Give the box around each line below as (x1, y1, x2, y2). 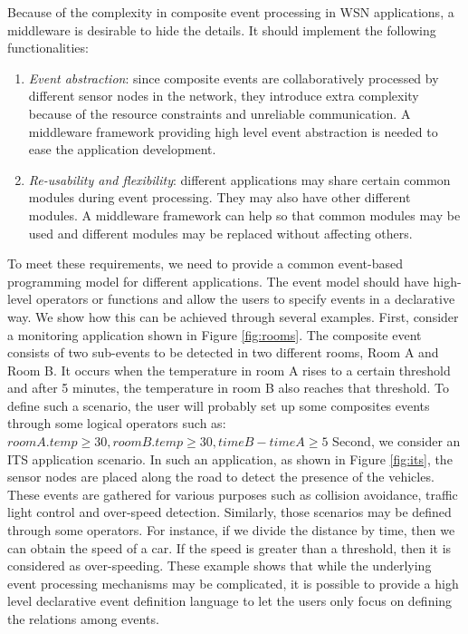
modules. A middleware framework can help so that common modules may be (28, 205, 461, 224)
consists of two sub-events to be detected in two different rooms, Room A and (7, 343, 439, 362)
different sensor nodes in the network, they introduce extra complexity (28, 86, 419, 105)
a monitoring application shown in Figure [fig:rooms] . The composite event (7, 325, 422, 344)
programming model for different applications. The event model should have (7, 271, 429, 290)
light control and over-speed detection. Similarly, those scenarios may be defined (7, 502, 452, 522)
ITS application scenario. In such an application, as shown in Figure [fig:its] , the (7, 449, 453, 468)
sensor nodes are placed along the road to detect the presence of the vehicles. (7, 467, 435, 486)
